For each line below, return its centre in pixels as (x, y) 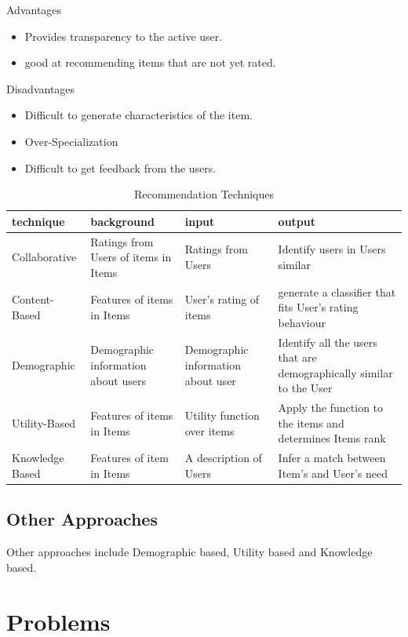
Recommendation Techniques (204, 194)
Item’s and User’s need (333, 473)
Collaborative (44, 257)
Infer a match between (332, 458)
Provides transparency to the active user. (124, 36)
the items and (311, 422)
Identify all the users (328, 342)
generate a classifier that (337, 291)
